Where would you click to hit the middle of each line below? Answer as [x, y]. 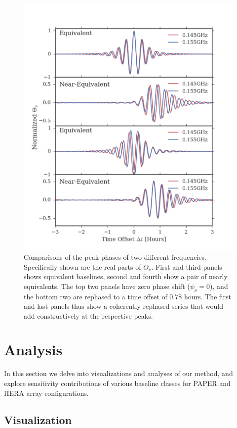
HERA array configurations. [46, 393]
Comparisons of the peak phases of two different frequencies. [115, 257]
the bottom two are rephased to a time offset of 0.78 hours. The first [128, 296]
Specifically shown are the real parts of [82, 266]
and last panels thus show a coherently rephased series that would [123, 306]
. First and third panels [187, 266]
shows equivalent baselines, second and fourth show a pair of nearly [126, 276]
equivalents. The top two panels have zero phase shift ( [107, 286]
